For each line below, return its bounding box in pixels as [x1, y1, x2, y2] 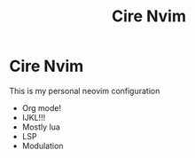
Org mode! [21, 102, 62, 113]
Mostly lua [21, 122, 60, 132]
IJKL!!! [21, 112, 46, 122]
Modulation [21, 140, 64, 151]
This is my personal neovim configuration [9, 85, 160, 96]
